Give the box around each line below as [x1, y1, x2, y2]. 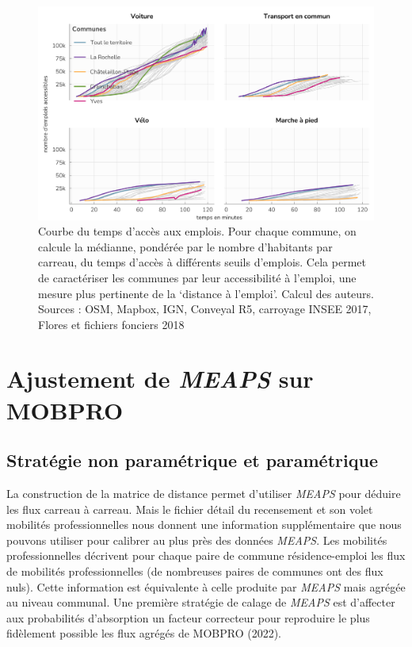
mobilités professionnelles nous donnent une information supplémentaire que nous [6, 516, 402, 533]
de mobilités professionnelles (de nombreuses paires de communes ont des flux [6, 563, 383, 580]
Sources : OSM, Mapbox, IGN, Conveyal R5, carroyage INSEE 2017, [38, 301, 372, 317]
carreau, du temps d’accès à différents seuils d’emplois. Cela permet [38, 254, 366, 270]
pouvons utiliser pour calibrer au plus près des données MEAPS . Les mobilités [6, 531, 387, 548]
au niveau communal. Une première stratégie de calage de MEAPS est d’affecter [6, 594, 395, 611]
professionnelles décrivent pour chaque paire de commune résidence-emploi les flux [6, 547, 406, 564]
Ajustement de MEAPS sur [6, 362, 314, 396]
